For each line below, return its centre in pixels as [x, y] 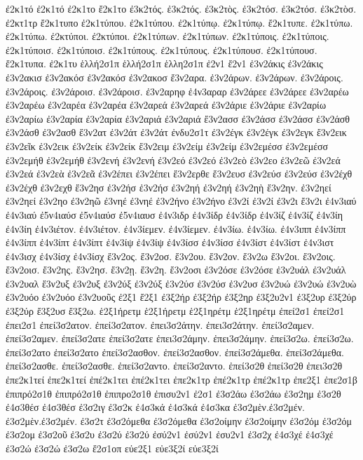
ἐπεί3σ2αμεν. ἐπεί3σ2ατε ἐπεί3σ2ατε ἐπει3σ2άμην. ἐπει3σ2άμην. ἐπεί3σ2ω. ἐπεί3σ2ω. [180, 338]
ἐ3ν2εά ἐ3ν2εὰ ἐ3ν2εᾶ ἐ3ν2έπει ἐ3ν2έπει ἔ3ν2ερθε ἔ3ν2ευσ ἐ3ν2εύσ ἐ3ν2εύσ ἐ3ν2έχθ [179, 174]
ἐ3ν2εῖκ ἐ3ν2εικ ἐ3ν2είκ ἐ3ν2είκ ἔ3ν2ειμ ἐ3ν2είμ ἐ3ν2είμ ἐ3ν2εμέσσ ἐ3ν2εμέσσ [167, 146]
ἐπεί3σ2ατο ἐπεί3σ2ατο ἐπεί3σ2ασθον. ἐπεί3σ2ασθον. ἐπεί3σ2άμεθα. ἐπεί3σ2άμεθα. [175, 352]
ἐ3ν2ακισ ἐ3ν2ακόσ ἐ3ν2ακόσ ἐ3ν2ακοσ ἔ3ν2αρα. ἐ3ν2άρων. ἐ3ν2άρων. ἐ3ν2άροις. [174, 77]
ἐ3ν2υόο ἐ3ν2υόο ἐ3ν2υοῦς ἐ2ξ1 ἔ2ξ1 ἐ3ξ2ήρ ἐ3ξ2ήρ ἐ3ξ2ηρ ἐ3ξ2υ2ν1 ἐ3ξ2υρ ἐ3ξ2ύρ [181, 297]
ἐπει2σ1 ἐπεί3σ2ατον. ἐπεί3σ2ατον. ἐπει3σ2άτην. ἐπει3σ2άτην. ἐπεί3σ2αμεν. [160, 324]
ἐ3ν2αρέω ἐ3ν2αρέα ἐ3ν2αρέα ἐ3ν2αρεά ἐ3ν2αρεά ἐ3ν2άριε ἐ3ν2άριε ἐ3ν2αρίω [166, 105]
